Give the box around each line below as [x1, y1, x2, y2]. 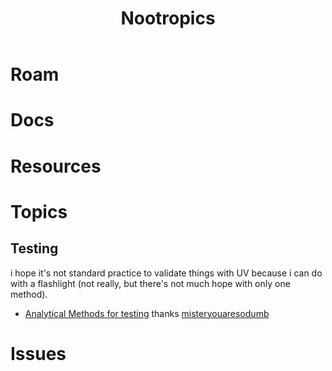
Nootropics [120, 7, 216, 30]
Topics [10, 200, 68, 223]
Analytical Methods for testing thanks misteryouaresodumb [24, 307, 270, 319]
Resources [10, 155, 102, 177]
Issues [10, 342, 67, 365]
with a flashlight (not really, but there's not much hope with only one [10, 277, 291, 289]
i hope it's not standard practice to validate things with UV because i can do [10, 267, 323, 279]
